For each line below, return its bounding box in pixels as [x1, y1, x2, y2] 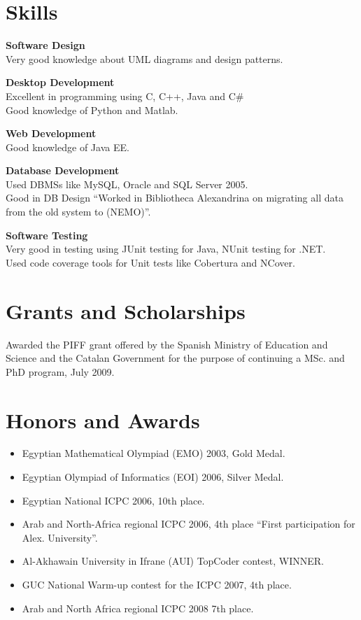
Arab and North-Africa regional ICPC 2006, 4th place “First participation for [22, 516, 355, 531]
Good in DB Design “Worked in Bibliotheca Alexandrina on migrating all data [6, 190, 344, 205]
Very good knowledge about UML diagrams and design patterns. [6, 51, 283, 66]
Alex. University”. [22, 530, 98, 544]
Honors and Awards [6, 405, 200, 434]
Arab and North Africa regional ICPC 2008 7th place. [22, 600, 254, 615]
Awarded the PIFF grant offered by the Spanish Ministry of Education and [6, 337, 328, 351]
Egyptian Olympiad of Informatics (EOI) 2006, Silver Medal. [22, 470, 284, 484]
